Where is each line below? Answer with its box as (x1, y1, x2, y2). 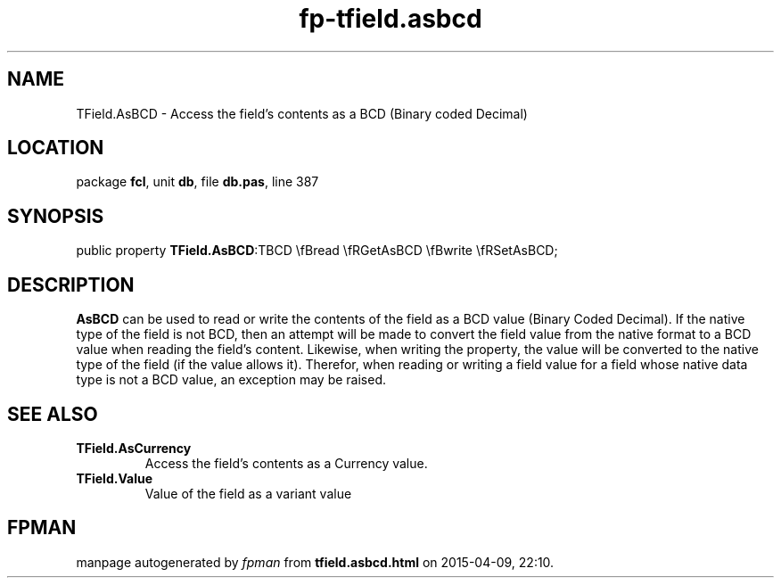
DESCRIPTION (7, 273, 135, 296)
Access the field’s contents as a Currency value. (144, 455, 428, 471)
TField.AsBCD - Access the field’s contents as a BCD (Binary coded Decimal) (76, 105, 528, 121)
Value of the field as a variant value (144, 485, 352, 501)
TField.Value (76, 470, 152, 486)
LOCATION (7, 136, 104, 160)
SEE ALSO (7, 402, 98, 425)
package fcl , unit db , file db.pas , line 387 (76, 174, 319, 190)
